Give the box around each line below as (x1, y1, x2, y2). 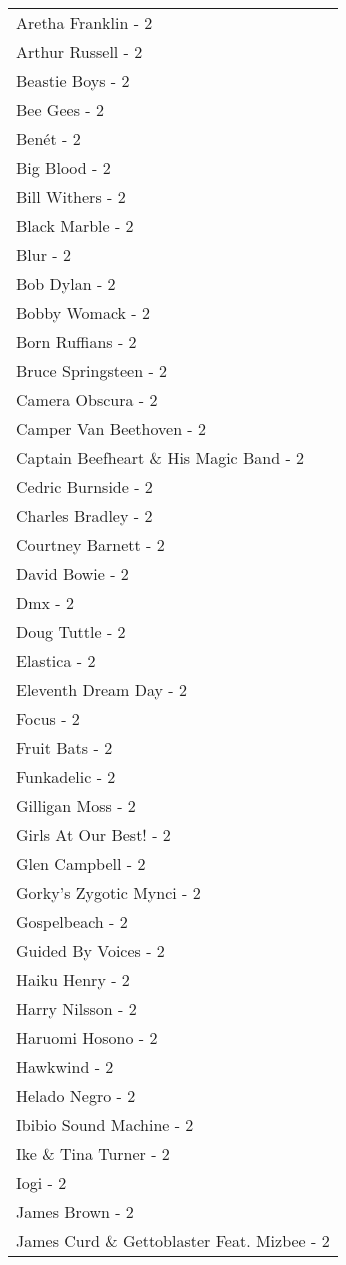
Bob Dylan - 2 (16, 272, 116, 295)
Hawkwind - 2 (16, 1055, 114, 1078)
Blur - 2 (16, 243, 71, 266)
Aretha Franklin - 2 (16, 11, 153, 34)
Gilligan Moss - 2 (16, 794, 136, 817)
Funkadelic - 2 (16, 765, 116, 788)
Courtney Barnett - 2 (16, 533, 165, 556)
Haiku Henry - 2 (16, 968, 130, 991)
